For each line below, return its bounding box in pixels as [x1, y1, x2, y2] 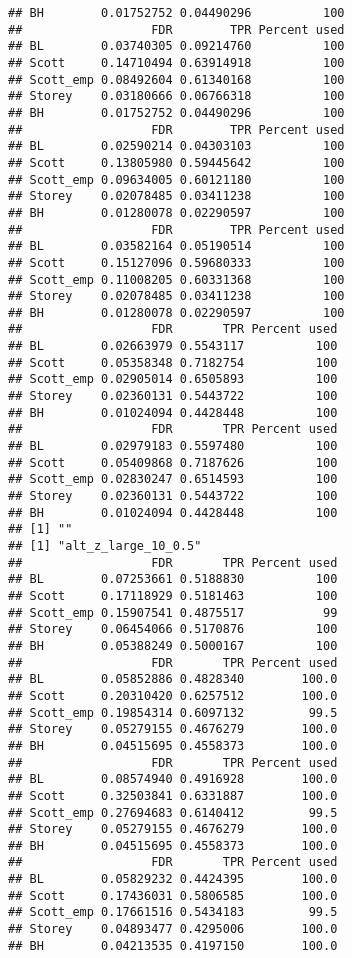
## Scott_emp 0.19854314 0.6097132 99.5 [8, 705, 338, 720]
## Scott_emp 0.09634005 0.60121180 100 [8, 172, 345, 187]
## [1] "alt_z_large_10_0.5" [8, 539, 202, 553]
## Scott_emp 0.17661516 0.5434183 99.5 [8, 905, 338, 920]
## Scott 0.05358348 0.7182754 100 [8, 355, 338, 370]
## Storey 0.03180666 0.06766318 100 [8, 89, 345, 104]
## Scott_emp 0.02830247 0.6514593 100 [8, 472, 338, 487]
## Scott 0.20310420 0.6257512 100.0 [8, 688, 338, 703]
